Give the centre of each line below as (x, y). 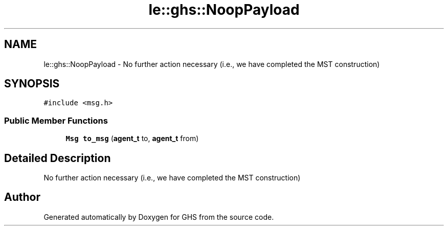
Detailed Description (58, 158)
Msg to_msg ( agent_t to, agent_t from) (132, 139)
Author (22, 197)
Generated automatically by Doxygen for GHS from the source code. (159, 217)
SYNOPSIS (32, 84)
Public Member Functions (56, 120)
